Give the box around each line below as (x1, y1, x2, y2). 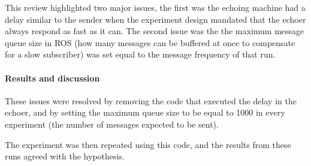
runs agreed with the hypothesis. (5, 150, 125, 162)
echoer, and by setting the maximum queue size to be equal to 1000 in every (5, 106, 285, 119)
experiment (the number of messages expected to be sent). (5, 117, 219, 130)
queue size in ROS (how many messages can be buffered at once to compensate (5, 36, 295, 49)
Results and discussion (5, 71, 100, 84)
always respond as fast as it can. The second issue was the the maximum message (5, 25, 304, 37)
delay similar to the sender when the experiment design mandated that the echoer (5, 13, 306, 25)
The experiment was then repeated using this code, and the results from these (5, 138, 291, 150)
